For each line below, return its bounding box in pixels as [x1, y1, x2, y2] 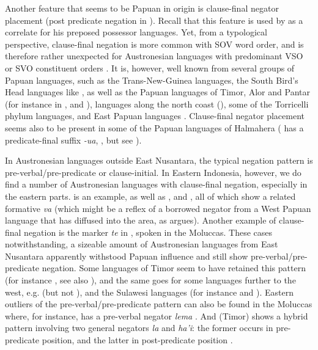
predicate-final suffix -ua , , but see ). [5, 133, 142, 146]
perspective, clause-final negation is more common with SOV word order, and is [5, 37, 304, 50]
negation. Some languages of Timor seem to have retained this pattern [42, 261, 306, 274]
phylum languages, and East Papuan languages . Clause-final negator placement [5, 109, 305, 122]
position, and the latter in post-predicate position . [42, 334, 233, 346]
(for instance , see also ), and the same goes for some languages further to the [5, 274, 296, 286]
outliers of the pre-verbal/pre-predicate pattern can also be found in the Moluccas [5, 297, 312, 310]
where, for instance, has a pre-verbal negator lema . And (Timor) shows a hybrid [5, 309, 308, 322]
